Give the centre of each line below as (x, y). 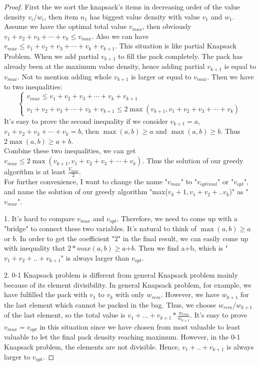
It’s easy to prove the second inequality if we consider (86, 121)
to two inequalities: (33, 87)
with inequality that (35, 248)
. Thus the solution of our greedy (193, 161)
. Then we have (230, 76)
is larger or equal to (161, 76)
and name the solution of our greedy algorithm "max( (86, 191)
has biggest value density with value (145, 16)
